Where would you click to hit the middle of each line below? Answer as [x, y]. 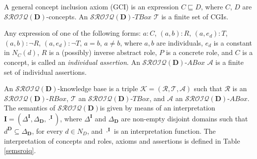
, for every [47, 131]
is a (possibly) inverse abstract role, [103, 52]
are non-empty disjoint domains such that [184, 118]
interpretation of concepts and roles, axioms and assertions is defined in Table [122, 140]
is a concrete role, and [199, 52]
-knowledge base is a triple [98, 88]
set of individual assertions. [45, 72]
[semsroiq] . [20, 150]
